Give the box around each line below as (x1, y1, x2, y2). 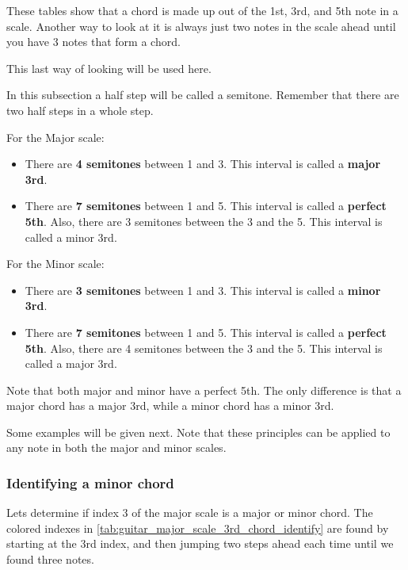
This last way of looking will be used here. (6, 59, 212, 76)
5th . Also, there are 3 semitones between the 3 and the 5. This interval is (25, 212, 383, 229)
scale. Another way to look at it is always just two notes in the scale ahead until (6, 17, 396, 34)
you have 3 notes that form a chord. (6, 33, 181, 50)
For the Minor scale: (6, 255, 105, 272)
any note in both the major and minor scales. (6, 439, 227, 456)
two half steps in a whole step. (6, 101, 154, 118)
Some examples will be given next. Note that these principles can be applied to (6, 423, 391, 440)
